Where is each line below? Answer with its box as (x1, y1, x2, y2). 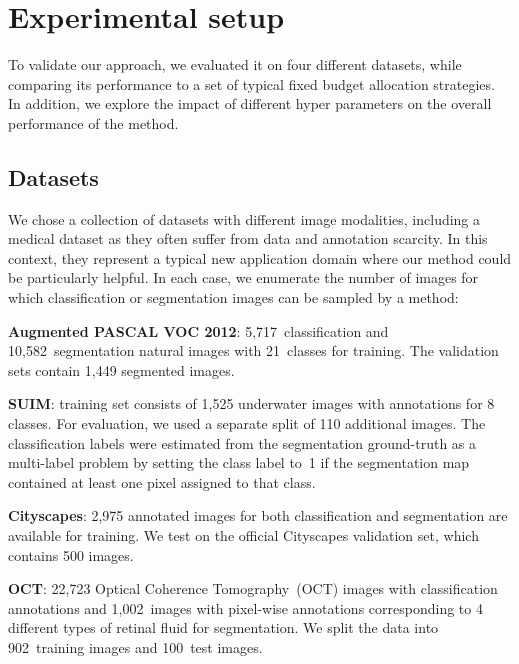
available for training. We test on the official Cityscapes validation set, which (8, 525, 479, 546)
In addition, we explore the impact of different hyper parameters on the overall (8, 93, 492, 114)
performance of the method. (8, 112, 179, 133)
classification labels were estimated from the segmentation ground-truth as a (8, 432, 477, 453)
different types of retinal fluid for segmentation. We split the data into (8, 617, 439, 638)
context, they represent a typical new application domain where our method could (8, 247, 512, 268)
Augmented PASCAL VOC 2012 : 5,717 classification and (8, 320, 389, 341)
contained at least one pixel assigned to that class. (8, 471, 316, 492)
